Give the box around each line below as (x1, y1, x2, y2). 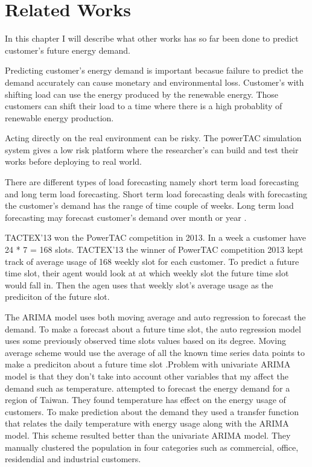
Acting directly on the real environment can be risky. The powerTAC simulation (5, 132, 302, 144)
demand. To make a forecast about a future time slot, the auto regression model (5, 322, 301, 335)
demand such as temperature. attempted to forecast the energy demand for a (5, 381, 290, 394)
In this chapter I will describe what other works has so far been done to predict (5, 32, 299, 45)
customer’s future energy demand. (5, 43, 130, 56)
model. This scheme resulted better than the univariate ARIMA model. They (5, 428, 291, 441)
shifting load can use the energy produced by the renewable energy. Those (5, 87, 279, 100)
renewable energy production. (5, 111, 114, 124)
